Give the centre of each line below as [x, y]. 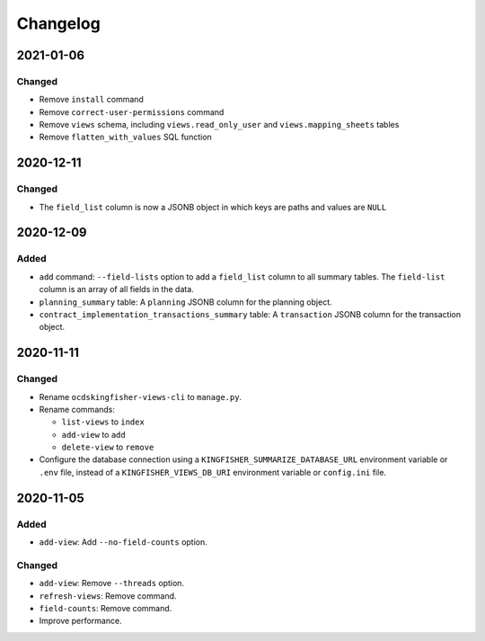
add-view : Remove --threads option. [111, 583]
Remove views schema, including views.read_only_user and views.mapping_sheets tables [219, 125]
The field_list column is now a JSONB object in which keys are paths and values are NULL [213, 207]
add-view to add [93, 434]
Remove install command [91, 100]
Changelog [58, 23]
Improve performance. [80, 621]
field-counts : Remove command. [106, 608]
